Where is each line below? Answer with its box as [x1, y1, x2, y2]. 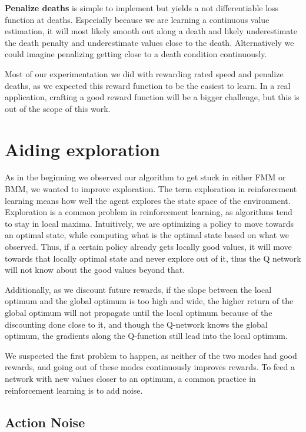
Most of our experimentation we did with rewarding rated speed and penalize [5, 67, 284, 80]
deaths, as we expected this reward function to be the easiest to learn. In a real [5, 79, 291, 91]
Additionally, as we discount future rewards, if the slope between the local [5, 283, 272, 295]
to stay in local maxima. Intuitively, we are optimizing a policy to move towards [5, 217, 294, 229]
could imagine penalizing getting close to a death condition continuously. [5, 48, 267, 60]
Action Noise [5, 413, 85, 431]
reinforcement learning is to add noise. [5, 384, 143, 396]
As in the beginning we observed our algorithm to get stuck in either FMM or [5, 171, 286, 183]
